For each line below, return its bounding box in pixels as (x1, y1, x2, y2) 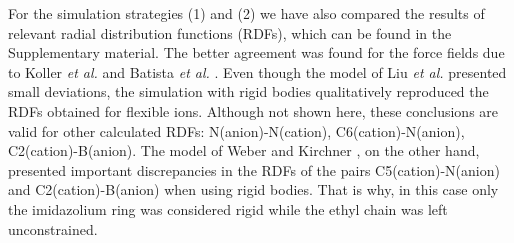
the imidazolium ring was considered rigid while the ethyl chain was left (8, 198, 448, 219)
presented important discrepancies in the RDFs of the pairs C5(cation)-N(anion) (8, 159, 500, 180)
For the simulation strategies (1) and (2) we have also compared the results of (8, 3, 485, 23)
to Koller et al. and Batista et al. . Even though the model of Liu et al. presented (8, 61, 507, 82)
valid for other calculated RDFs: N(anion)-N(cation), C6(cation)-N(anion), (8, 120, 465, 141)
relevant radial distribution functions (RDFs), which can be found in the (8, 22, 452, 43)
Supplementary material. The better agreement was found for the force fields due (8, 42, 505, 63)
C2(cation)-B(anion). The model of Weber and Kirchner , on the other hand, (8, 140, 480, 161)
